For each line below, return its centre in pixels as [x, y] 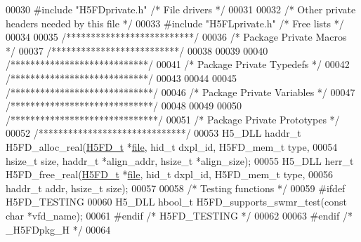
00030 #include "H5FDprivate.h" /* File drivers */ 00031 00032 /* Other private [181, 9]
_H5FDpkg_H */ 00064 [58, 229]
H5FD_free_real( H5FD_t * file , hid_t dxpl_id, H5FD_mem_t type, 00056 [170, 174]
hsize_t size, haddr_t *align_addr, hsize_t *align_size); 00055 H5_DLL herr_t [180, 160]
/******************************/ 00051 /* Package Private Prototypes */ [173, 119]
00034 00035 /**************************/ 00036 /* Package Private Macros [176, 37]
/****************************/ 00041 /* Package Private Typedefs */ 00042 [178, 64]
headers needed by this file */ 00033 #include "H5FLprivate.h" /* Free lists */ [175, 23]
